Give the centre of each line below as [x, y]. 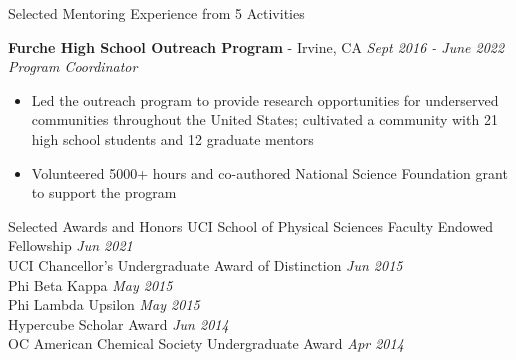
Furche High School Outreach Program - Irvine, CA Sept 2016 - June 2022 [256, 46]
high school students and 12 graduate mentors [172, 138]
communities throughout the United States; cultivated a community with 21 [264, 119]
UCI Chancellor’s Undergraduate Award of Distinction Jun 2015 [205, 264]
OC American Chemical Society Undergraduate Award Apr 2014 [206, 343]
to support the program [104, 192]
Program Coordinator [73, 66]
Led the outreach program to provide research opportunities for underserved [265, 99]
